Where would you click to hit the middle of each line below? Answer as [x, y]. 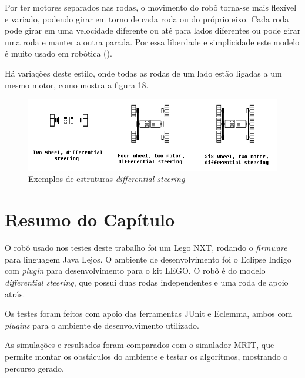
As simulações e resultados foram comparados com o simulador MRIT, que [140, 345]
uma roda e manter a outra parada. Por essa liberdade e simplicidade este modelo [152, 42]
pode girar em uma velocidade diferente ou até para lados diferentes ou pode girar [153, 30]
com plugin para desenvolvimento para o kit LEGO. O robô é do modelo [135, 271]
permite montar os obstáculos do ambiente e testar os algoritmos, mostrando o [146, 356]
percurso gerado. [34, 368]
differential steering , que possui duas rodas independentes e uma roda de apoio [147, 282]
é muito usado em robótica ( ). [58, 53]
